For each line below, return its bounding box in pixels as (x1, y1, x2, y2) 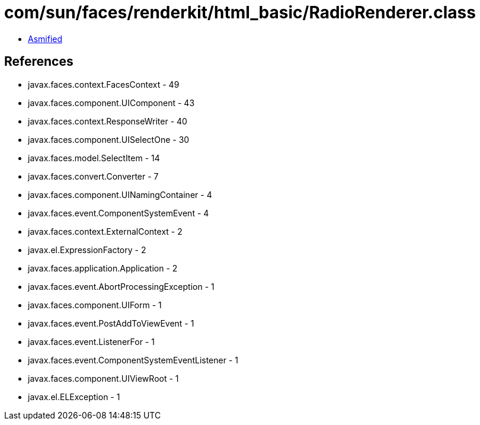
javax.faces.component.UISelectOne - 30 (28, 134, 190, 145)
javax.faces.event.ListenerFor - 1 (28, 336, 155, 347)
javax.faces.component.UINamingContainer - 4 (28, 189, 212, 200)
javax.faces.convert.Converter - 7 (28, 171, 159, 181)
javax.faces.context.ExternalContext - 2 (28, 226, 183, 237)
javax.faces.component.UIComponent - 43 (28, 97, 195, 108)
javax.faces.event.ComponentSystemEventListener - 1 (28, 354, 238, 365)
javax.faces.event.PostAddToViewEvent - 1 (28, 318, 194, 328)
